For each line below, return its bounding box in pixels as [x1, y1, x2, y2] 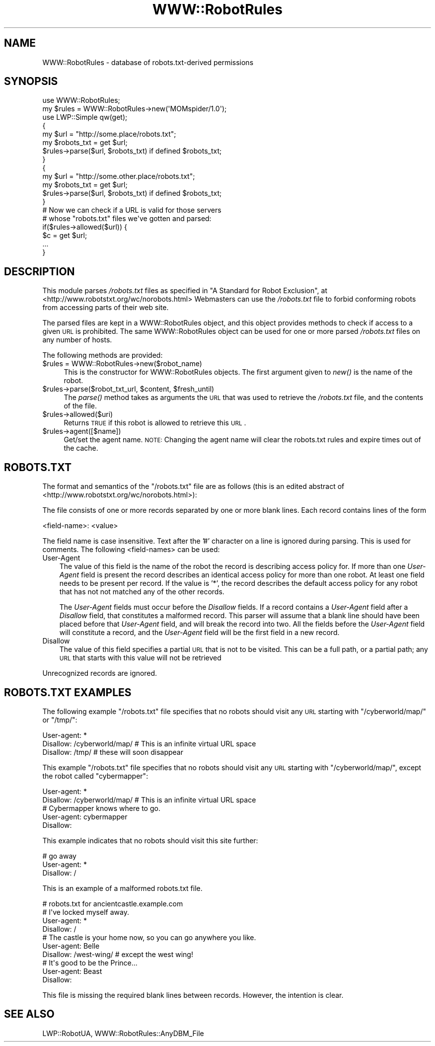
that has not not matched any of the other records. [59, 587, 224, 596]
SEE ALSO [4, 1008, 55, 1021]
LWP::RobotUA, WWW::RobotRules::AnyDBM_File [42, 1029, 204, 1038]
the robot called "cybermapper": [42, 771, 148, 780]
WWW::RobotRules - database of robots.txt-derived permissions [42, 58, 254, 67]
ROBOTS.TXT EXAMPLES [4, 686, 132, 699]
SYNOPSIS [4, 75, 58, 88]
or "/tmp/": [42, 715, 77, 724]
